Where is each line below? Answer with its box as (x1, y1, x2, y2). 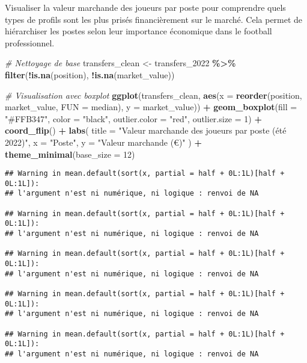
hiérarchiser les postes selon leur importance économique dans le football (5, 25, 272, 37)
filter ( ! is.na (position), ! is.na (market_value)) (5, 68, 175, 81)
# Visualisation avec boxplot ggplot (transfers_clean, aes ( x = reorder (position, (5, 88, 302, 101)
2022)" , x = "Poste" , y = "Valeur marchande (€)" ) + (5, 135, 202, 148)
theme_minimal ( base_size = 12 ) (5, 147, 135, 160)
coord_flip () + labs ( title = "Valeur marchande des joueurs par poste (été (5, 124, 287, 137)
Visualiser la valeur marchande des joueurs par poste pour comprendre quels (5, 1, 286, 13)
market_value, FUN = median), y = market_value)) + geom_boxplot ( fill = (5, 101, 297, 113)
